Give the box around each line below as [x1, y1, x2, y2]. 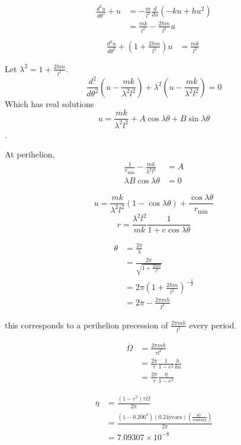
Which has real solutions [5, 97, 94, 109]
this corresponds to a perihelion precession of [5, 318, 168, 331]
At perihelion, [5, 148, 55, 160]
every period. [189, 318, 237, 331]
